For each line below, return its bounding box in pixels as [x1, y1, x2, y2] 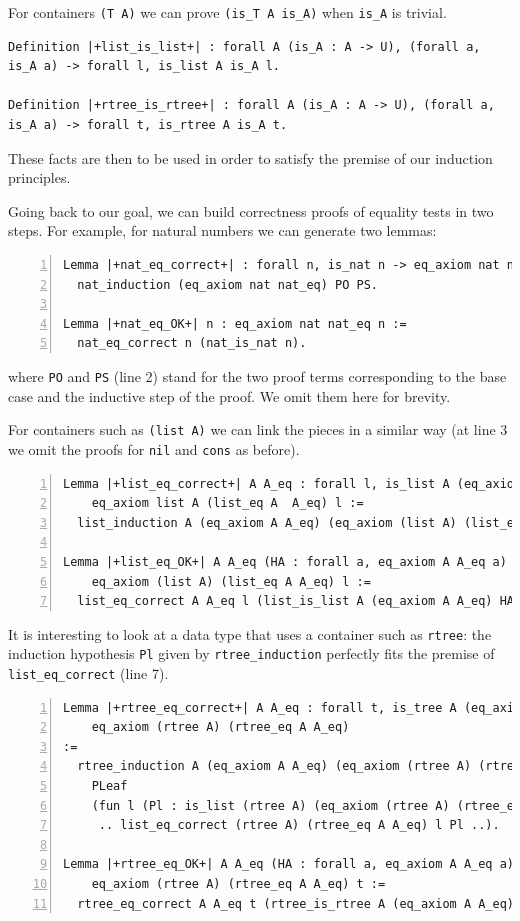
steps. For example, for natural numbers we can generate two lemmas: [8, 220, 437, 241]
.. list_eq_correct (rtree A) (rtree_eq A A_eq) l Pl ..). [98, 818, 500, 833]
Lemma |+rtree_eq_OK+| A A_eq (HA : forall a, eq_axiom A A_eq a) [63, 857, 515, 872]
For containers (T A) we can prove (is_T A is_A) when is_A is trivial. [8, 2, 447, 22]
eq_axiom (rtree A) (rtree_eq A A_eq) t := [91, 877, 386, 891]
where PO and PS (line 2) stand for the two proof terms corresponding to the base [8, 365, 507, 386]
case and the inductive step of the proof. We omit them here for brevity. [8, 385, 451, 406]
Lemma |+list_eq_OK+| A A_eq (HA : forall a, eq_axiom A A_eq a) [63, 554, 507, 569]
